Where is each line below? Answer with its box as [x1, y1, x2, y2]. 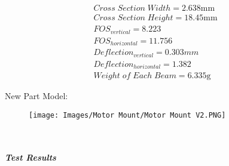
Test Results [5, 151, 56, 164]
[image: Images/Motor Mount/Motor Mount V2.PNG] [29, 110, 226, 119]
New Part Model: [5, 90, 68, 102]
